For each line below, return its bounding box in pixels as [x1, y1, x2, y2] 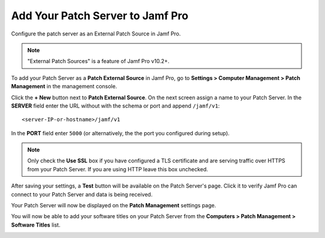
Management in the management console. [11, 83, 117, 90]
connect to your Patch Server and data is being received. [11, 191, 153, 198]
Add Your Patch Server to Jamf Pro [11, 9, 189, 22]
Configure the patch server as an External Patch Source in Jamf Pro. [11, 30, 181, 37]
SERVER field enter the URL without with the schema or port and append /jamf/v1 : [11, 102, 220, 109]
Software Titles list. [11, 221, 61, 228]
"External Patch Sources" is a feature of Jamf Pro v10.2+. [27, 58, 170, 65]
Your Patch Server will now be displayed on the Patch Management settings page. [11, 202, 217, 209]
